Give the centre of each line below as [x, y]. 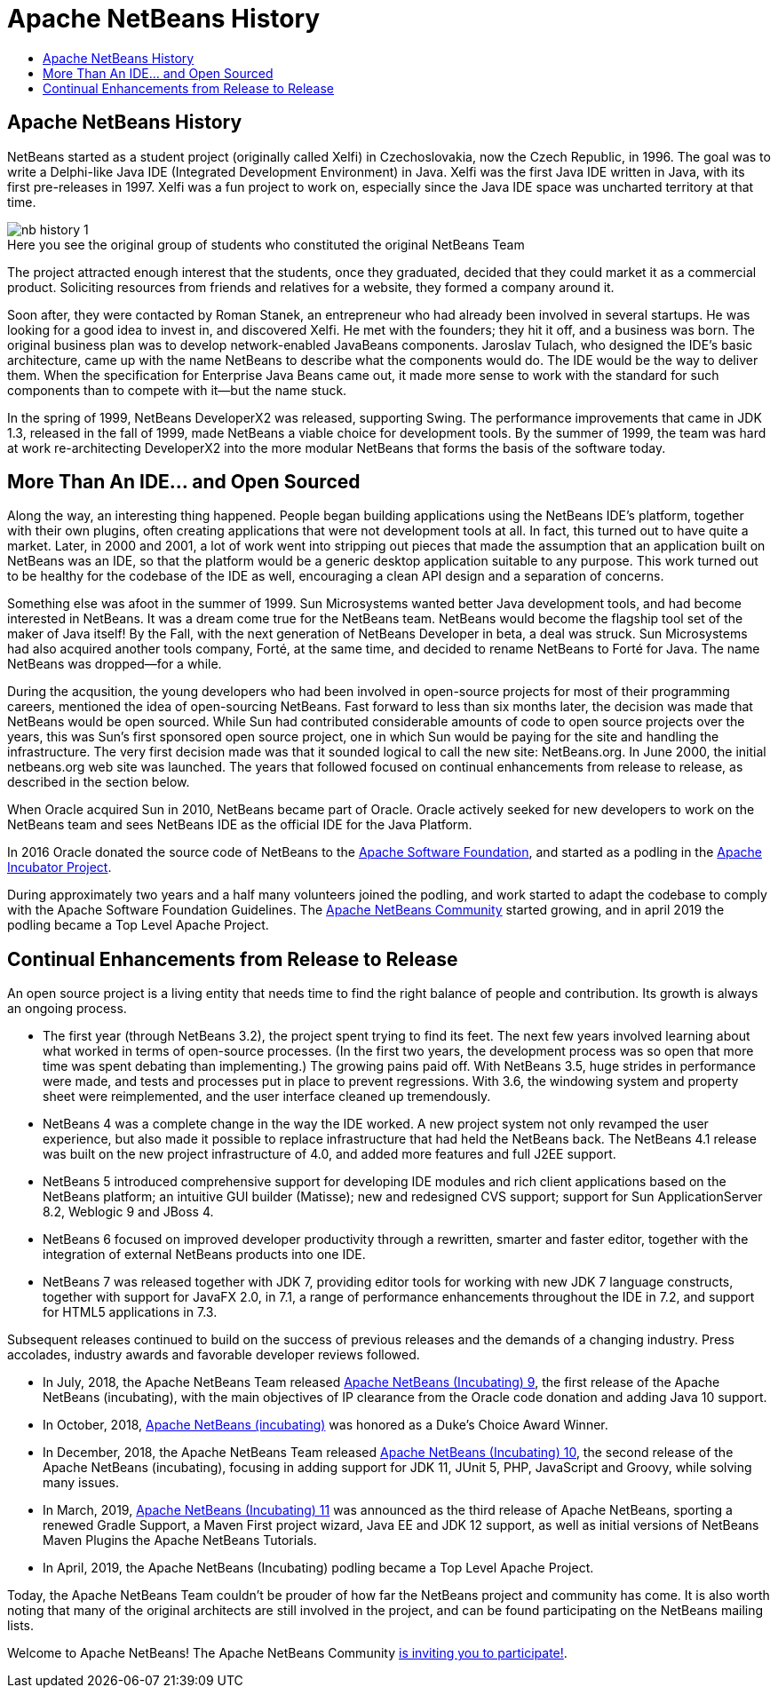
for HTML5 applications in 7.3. [130, 1312]
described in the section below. [99, 782]
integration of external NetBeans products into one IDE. [204, 1255]
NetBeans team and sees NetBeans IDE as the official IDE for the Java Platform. [240, 825]
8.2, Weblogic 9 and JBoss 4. [128, 1212]
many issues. [81, 1483]
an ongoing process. [67, 1009]
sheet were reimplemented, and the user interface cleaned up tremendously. [267, 1097]
